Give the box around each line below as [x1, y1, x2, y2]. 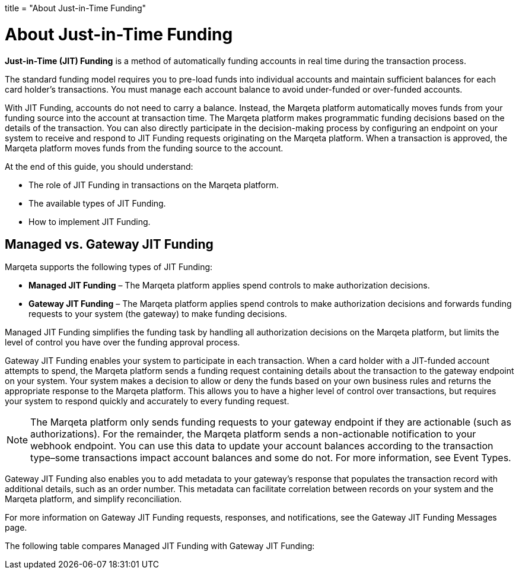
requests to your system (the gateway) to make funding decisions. [28, 309, 287, 319]
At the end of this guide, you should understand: [5, 161, 193, 172]
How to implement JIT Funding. [28, 216, 151, 227]
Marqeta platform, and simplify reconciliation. [5, 494, 182, 505]
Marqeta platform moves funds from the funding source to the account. [5, 142, 284, 153]
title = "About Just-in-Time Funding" [5, 3, 147, 13]
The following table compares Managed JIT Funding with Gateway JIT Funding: [5, 541, 315, 551]
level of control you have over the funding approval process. [5, 337, 240, 348]
